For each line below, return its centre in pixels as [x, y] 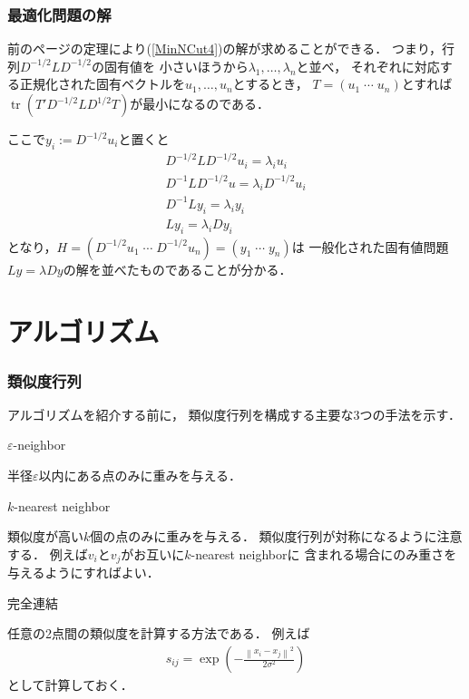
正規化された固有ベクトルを [102, 84]
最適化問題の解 [59, 14]
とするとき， [270, 84]
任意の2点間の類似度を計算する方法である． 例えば [159, 633]
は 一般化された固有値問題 [370, 246]
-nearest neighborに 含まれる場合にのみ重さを [324, 553]
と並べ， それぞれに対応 [368, 66]
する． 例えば [48, 553]
